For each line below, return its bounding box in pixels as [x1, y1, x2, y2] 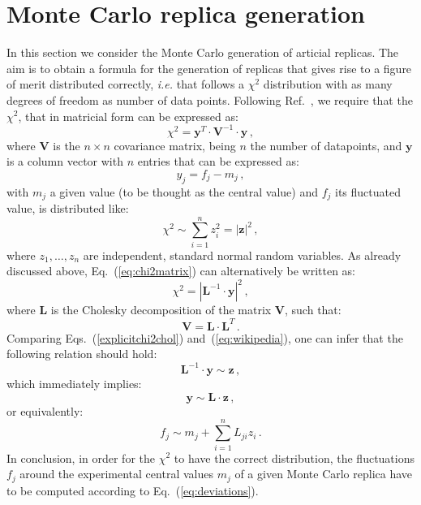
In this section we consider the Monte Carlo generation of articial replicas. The [6, 44, 399, 61]
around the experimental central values [19, 465, 213, 482]
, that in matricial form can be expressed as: [18, 107, 238, 124]
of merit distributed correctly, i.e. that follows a [6, 76, 245, 93]
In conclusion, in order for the [6, 449, 155, 466]
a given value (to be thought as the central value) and [49, 183, 318, 200]
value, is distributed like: [6, 200, 129, 217]
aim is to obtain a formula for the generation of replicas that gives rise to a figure [6, 59, 412, 76]
